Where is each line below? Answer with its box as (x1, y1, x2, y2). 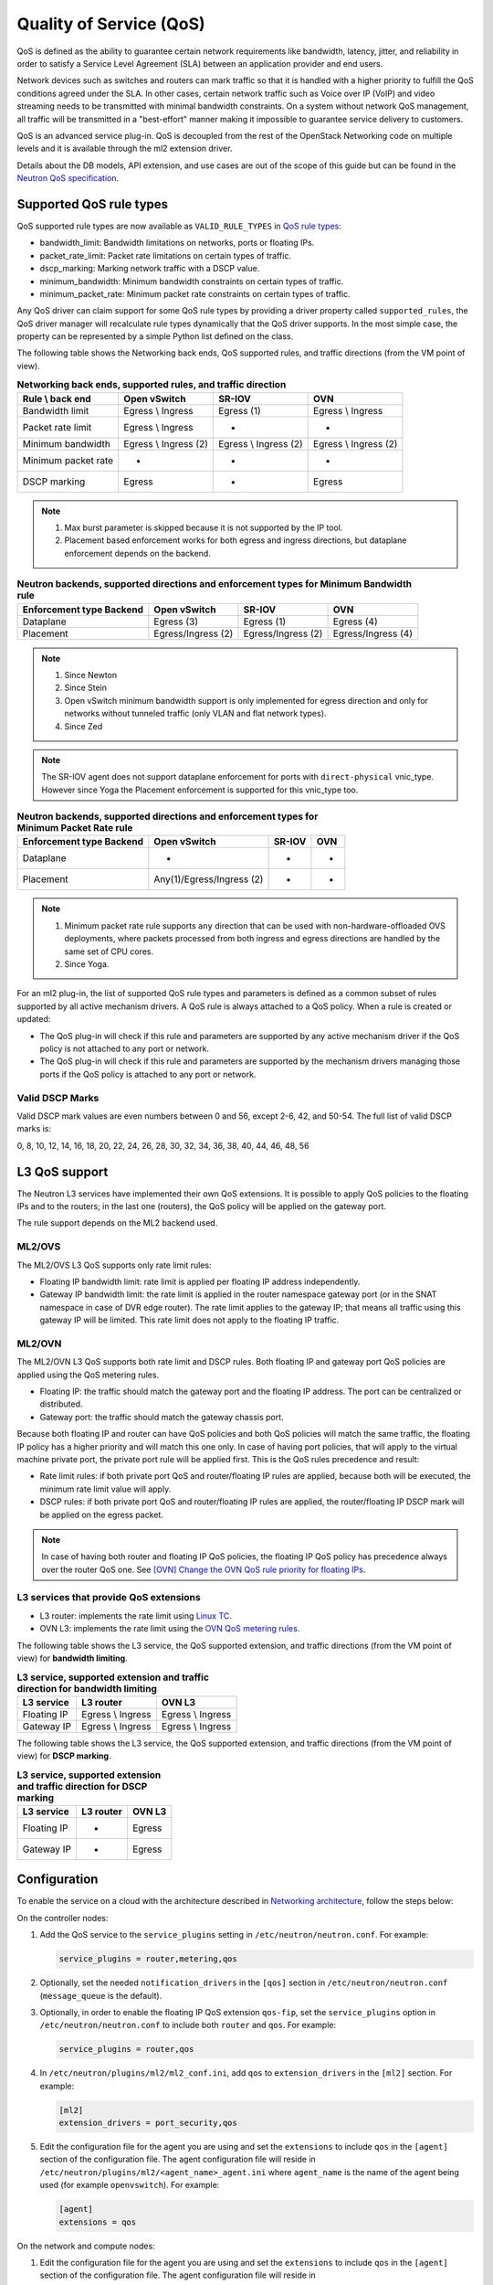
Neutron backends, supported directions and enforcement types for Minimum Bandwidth (16, 578, 413, 590)
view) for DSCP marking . (16, 1750, 111, 1761)
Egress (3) (153, 615, 199, 628)
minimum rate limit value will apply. (39, 1483, 172, 1494)
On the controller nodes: (16, 1912, 109, 1923)
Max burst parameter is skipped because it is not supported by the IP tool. (64, 522, 343, 534)
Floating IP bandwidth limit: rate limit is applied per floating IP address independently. (39, 1276, 361, 1287)
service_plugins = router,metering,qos (58, 1954, 237, 1964)
